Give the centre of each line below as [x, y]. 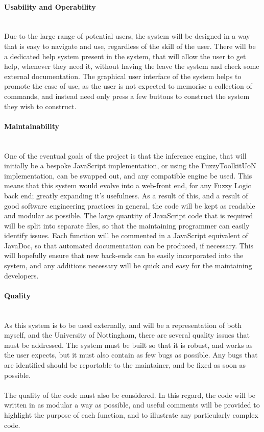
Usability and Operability [50, 6]
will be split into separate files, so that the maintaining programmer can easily [127, 225]
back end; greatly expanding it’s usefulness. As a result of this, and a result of [126, 195]
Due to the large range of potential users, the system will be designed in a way [127, 36]
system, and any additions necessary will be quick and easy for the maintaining [128, 265]
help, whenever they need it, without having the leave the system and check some [132, 66]
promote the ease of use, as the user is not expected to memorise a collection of [128, 86]
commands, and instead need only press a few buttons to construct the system [127, 96]
